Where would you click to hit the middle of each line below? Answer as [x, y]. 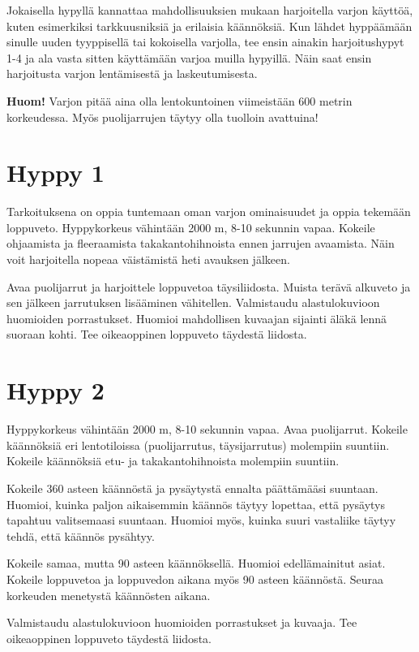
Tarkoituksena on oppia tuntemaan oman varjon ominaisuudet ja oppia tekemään [209, 212]
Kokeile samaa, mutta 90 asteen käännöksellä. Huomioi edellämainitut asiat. [196, 563]
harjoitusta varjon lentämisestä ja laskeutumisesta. [132, 73]
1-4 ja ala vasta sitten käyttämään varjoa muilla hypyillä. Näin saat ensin [189, 57]
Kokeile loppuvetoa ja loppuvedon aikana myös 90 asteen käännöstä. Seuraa [195, 579]
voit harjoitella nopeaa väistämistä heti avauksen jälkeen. [148, 259]
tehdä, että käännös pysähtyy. [81, 535]
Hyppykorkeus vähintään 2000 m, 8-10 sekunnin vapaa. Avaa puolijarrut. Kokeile [207, 429]
